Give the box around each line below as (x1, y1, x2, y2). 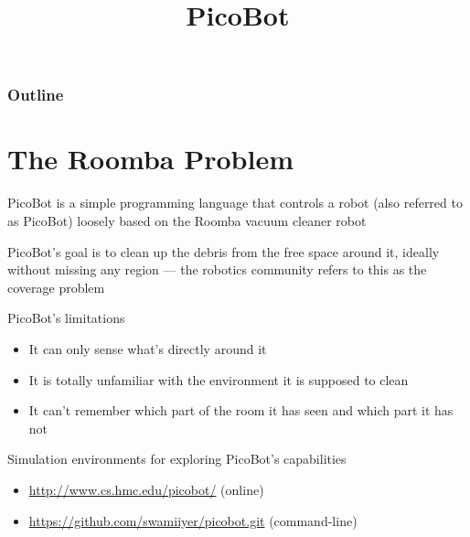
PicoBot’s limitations (7, 308, 125, 328)
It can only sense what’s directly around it (28, 338, 267, 358)
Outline (7, 83, 64, 106)
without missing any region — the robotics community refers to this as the (7, 260, 427, 279)
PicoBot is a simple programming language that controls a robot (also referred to (7, 193, 463, 212)
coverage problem (7, 277, 105, 296)
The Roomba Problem (7, 140, 294, 177)
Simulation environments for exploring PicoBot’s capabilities (7, 449, 347, 468)
